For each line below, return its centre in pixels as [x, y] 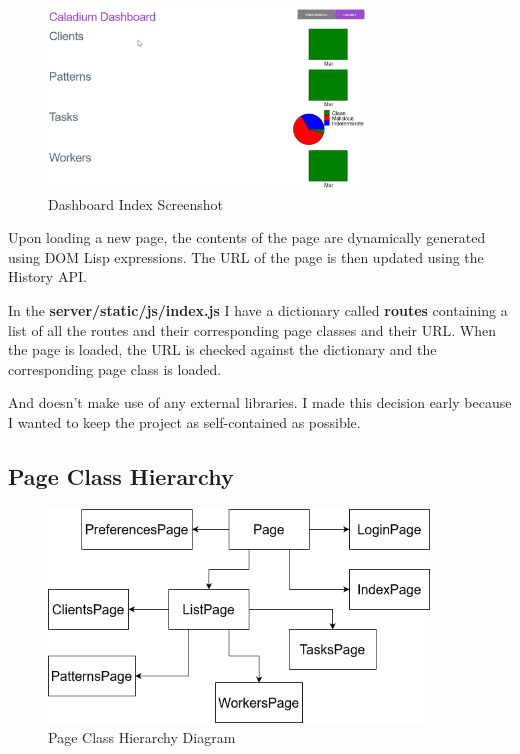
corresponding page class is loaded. [115, 368]
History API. [47, 276]
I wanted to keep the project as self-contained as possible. [184, 421]
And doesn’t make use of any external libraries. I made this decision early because [260, 402]
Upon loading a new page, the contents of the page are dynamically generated [247, 237]
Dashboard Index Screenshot [136, 203]
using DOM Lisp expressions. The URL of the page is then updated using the [246, 256]
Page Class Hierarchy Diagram [142, 736]
